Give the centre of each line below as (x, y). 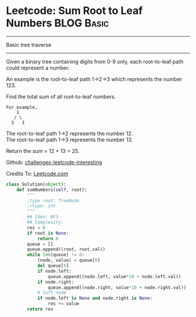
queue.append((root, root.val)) (66, 249)
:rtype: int (42, 206)
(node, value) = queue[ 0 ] (69, 260)
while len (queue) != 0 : (56, 255)
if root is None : (48, 233)
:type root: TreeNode (53, 201)
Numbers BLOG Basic (57, 23)
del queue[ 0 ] (53, 266)
